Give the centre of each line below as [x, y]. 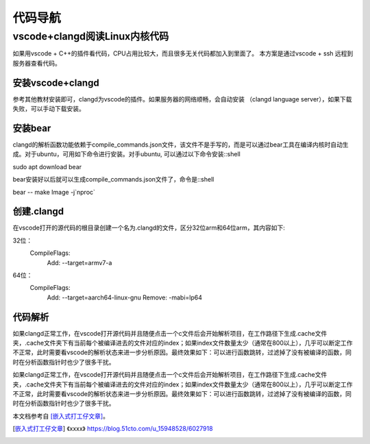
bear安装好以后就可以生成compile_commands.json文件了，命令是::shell [113, 180]
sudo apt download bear [47, 166]
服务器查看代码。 [37, 63]
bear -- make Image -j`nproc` [54, 192]
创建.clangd [38, 211]
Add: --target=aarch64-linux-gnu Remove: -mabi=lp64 [124, 297]
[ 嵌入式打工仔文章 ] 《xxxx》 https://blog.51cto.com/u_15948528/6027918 [113, 429]
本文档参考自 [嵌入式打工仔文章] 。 [61, 416]
